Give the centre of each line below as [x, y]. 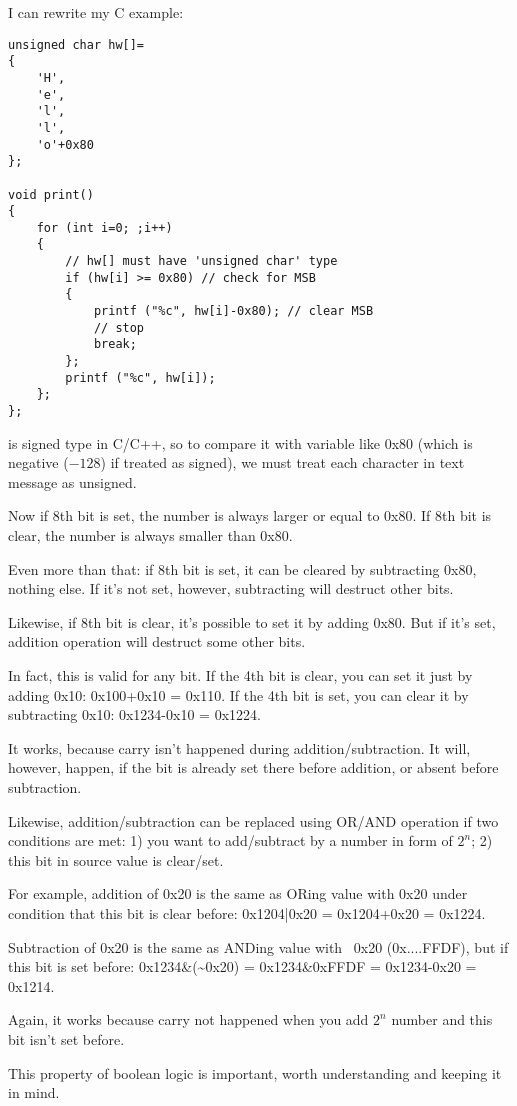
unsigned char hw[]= [76, 44]
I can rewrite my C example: [96, 12]
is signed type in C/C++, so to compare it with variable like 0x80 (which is [240, 442]
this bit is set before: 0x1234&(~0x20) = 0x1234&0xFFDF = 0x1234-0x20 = [242, 966]
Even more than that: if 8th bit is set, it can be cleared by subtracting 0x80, [242, 568]
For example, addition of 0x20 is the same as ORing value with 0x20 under [238, 893]
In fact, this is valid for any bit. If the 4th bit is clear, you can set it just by [240, 675]
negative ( [38, 462]
